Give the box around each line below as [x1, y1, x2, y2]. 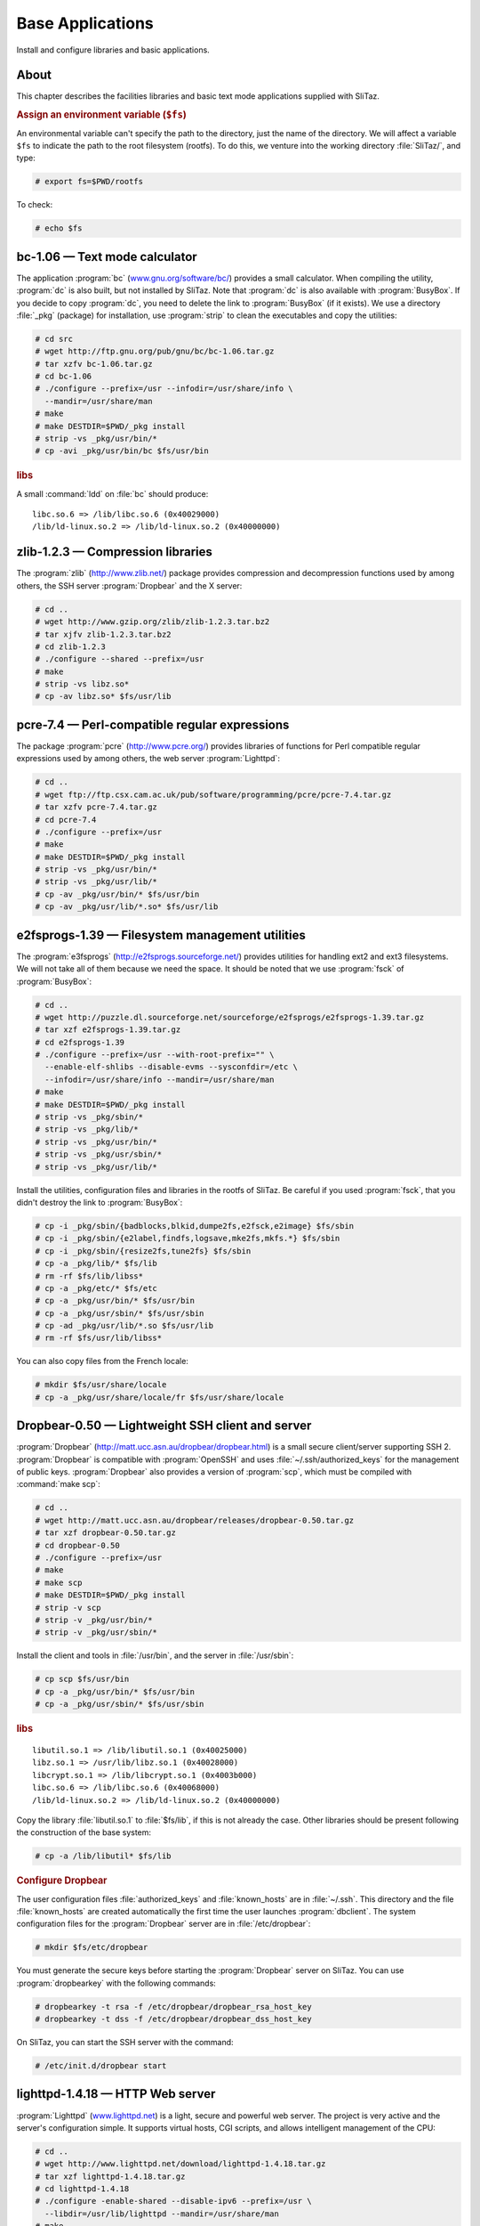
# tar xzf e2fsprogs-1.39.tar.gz [35, 1025, 181, 1035]
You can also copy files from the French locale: [16, 1356, 188, 1367]
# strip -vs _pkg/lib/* [35, 1125, 140, 1134]
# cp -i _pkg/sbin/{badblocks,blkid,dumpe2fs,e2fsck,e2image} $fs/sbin [35, 1221, 355, 1231]
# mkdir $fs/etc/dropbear [35, 1942, 148, 1953]
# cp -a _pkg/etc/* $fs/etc [35, 1283, 157, 1293]
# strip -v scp [35, 1603, 101, 1613]
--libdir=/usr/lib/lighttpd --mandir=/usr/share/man [44, 2208, 279, 2219]
